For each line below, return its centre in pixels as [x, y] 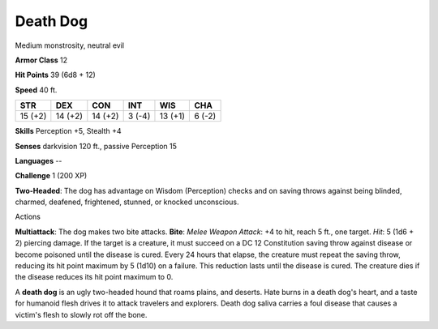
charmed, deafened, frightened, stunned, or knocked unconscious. [127, 202]
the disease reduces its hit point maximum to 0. [94, 277]
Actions [28, 217]
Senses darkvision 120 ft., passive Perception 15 [96, 146]
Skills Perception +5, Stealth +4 [68, 131]
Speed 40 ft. [36, 90]
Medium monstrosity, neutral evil [70, 45]
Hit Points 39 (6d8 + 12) [56, 75]
